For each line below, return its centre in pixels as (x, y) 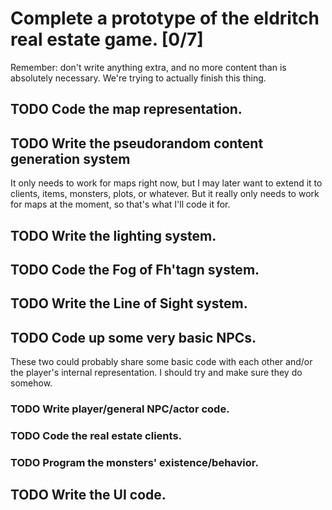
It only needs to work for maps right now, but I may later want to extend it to (166, 183)
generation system (70, 158)
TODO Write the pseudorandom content (137, 143)
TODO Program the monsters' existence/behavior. (134, 462)
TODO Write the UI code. (88, 495)
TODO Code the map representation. (126, 109)
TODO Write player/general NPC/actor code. (120, 409)
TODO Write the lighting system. (113, 235)
